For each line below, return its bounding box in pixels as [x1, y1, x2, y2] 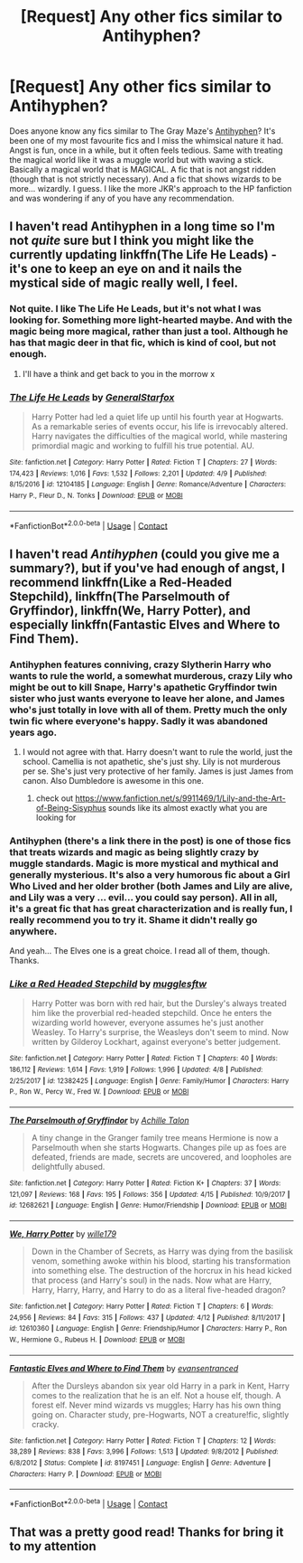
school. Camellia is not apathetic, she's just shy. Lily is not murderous [22, 756, 281, 767]
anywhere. [9, 925, 58, 937]
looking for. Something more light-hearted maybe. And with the [9, 314, 293, 326]
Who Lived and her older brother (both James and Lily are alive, [9, 880, 293, 892]
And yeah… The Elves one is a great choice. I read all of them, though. [9, 946, 271, 956]
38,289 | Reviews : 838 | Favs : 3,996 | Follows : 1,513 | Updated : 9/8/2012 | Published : [9, 1447, 279, 1456]
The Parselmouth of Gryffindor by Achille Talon [9, 1115, 189, 1126]
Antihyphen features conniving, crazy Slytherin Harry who [9, 658, 272, 671]
